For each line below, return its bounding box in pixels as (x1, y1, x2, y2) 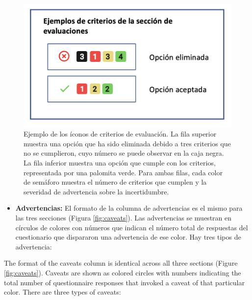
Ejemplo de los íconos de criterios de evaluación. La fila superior (24, 129, 217, 139)
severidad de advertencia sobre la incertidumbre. (24, 186, 169, 196)
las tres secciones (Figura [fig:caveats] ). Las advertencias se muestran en (15, 213, 232, 223)
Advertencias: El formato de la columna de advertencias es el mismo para (15, 203, 243, 213)
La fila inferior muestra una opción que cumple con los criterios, (24, 158, 216, 168)
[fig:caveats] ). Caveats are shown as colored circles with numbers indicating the (4, 268, 241, 278)
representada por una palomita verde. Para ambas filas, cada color (24, 167, 223, 177)
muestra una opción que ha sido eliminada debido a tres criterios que (24, 138, 231, 148)
